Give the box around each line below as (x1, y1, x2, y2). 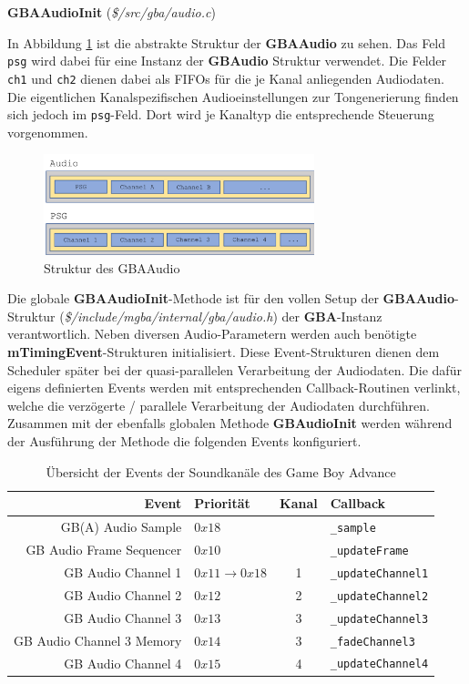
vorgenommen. (7, 122, 88, 141)
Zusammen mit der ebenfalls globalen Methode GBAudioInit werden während (7, 413, 453, 433)
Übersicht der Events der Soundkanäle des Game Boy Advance (46, 462, 396, 481)
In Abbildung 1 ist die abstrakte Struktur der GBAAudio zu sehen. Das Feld (7, 33, 446, 52)
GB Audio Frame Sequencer (25, 539, 182, 558)
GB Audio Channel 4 (64, 653, 182, 672)
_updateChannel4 (330, 658, 429, 671)
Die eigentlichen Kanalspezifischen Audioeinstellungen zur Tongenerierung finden (7, 87, 459, 106)
